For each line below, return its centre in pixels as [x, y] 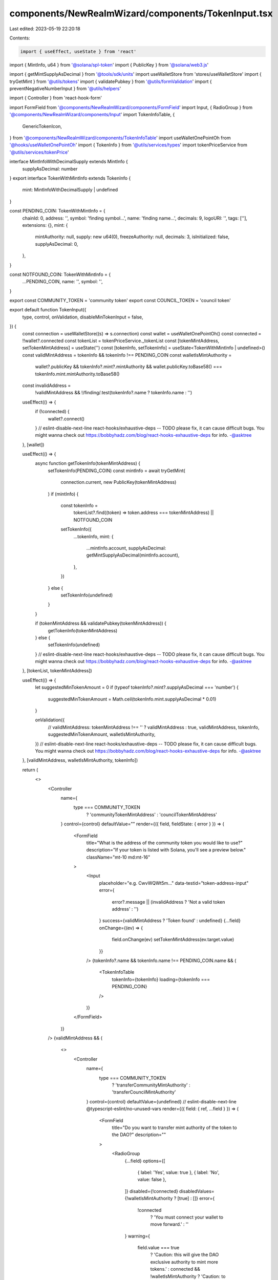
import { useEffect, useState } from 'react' [78, 51]
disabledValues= [197, 1191]
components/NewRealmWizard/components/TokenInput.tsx [141, 13]
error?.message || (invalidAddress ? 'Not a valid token [168, 902]
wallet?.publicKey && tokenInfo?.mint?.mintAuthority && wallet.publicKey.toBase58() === [129, 367]
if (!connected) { [52, 412]
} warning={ [137, 1236]
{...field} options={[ [145, 1161]
